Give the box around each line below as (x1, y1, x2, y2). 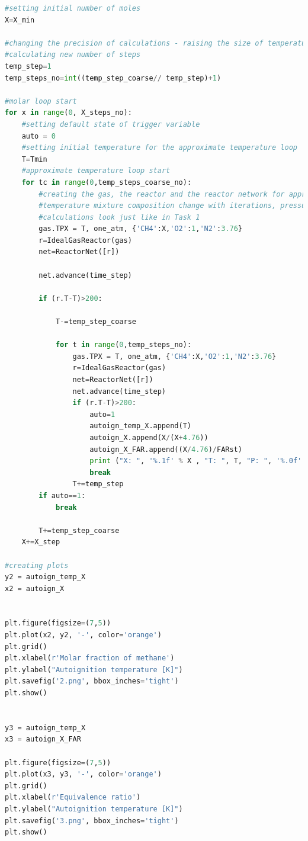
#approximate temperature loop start (21, 166, 171, 175)
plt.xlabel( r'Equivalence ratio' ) (5, 793, 141, 802)
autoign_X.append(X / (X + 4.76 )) (89, 433, 208, 442)
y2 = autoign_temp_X (5, 573, 86, 582)
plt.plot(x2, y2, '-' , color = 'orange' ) (5, 631, 162, 640)
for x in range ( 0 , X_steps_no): (5, 108, 132, 117)
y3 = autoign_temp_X (5, 723, 86, 732)
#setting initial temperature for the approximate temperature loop (21, 143, 297, 152)
